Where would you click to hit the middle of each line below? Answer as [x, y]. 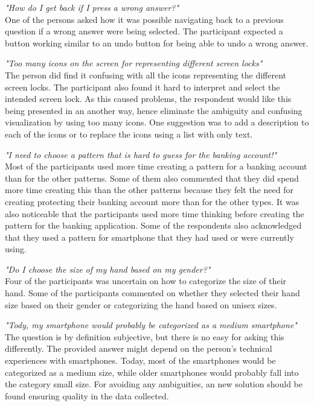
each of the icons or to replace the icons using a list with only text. [129, 134]
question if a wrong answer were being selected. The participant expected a [144, 31]
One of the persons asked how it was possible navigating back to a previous [144, 19]
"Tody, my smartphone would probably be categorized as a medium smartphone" [151, 325]
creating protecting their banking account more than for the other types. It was [152, 201]
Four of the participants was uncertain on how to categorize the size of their [146, 281]
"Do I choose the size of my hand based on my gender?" [108, 269]
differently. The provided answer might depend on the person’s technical [139, 348]
